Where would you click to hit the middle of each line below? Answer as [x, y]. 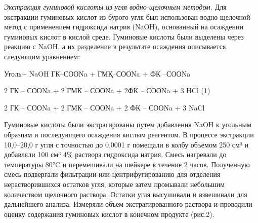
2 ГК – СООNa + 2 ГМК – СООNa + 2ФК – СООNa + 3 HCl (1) [107, 90]
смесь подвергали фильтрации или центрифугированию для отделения [112, 174]
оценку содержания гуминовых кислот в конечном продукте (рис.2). [109, 214]
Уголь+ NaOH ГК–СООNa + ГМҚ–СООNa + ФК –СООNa [97, 73]
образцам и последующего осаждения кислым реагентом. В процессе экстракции [129, 134]
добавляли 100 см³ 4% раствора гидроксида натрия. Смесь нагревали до [115, 154]
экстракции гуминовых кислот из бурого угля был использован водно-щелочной [127, 16]
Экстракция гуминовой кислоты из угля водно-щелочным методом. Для [115, 7]
